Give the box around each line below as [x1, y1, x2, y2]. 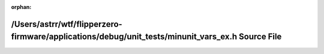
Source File [239, 32, 282, 42]
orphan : [11, 4, 32, 10]
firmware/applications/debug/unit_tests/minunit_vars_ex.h [11, 32, 238, 42]
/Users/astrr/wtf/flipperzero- [11, 19, 122, 29]
